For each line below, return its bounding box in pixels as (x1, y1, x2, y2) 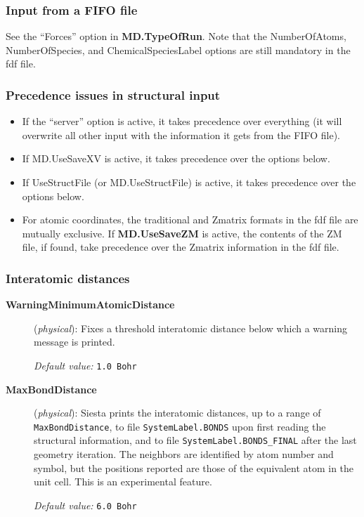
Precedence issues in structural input (6, 86, 221, 103)
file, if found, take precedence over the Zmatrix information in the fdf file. (22, 240, 339, 254)
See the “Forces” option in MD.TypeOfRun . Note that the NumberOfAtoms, (6, 29, 346, 44)
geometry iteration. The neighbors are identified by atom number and (34, 447, 334, 462)
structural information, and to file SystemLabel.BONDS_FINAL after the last (34, 433, 357, 447)
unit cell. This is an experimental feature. (34, 474, 212, 489)
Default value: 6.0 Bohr (34, 497, 137, 512)
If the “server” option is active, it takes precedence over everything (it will (22, 114, 342, 129)
